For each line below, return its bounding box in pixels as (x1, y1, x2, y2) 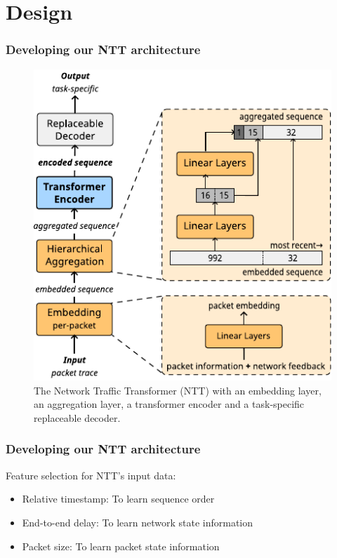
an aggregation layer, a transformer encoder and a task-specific (34, 397, 305, 411)
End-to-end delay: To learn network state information (22, 514, 253, 529)
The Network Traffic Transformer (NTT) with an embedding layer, (34, 383, 322, 397)
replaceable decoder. (34, 410, 121, 425)
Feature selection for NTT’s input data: (6, 467, 176, 482)
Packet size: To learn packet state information (22, 538, 220, 553)
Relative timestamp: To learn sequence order (22, 491, 215, 506)
